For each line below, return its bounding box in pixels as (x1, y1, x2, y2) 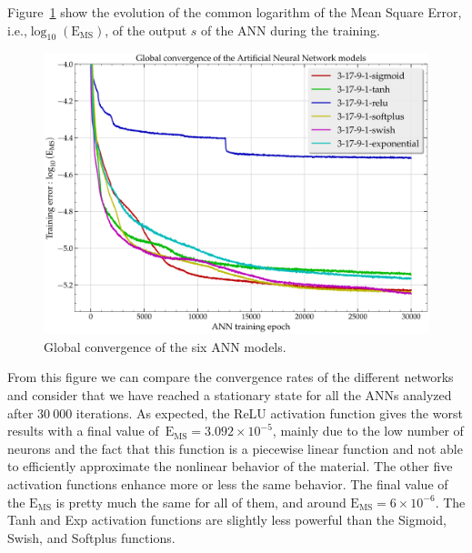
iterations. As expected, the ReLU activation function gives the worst (75, 403, 463, 422)
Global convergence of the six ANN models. (44, 337, 286, 356)
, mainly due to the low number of (272, 421, 464, 440)
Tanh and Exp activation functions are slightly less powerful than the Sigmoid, (7, 510, 447, 529)
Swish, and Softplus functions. (7, 528, 176, 547)
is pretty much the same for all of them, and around (55, 492, 346, 511)
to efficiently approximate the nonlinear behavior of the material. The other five (7, 457, 453, 476)
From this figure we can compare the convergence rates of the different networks (7, 367, 454, 387)
